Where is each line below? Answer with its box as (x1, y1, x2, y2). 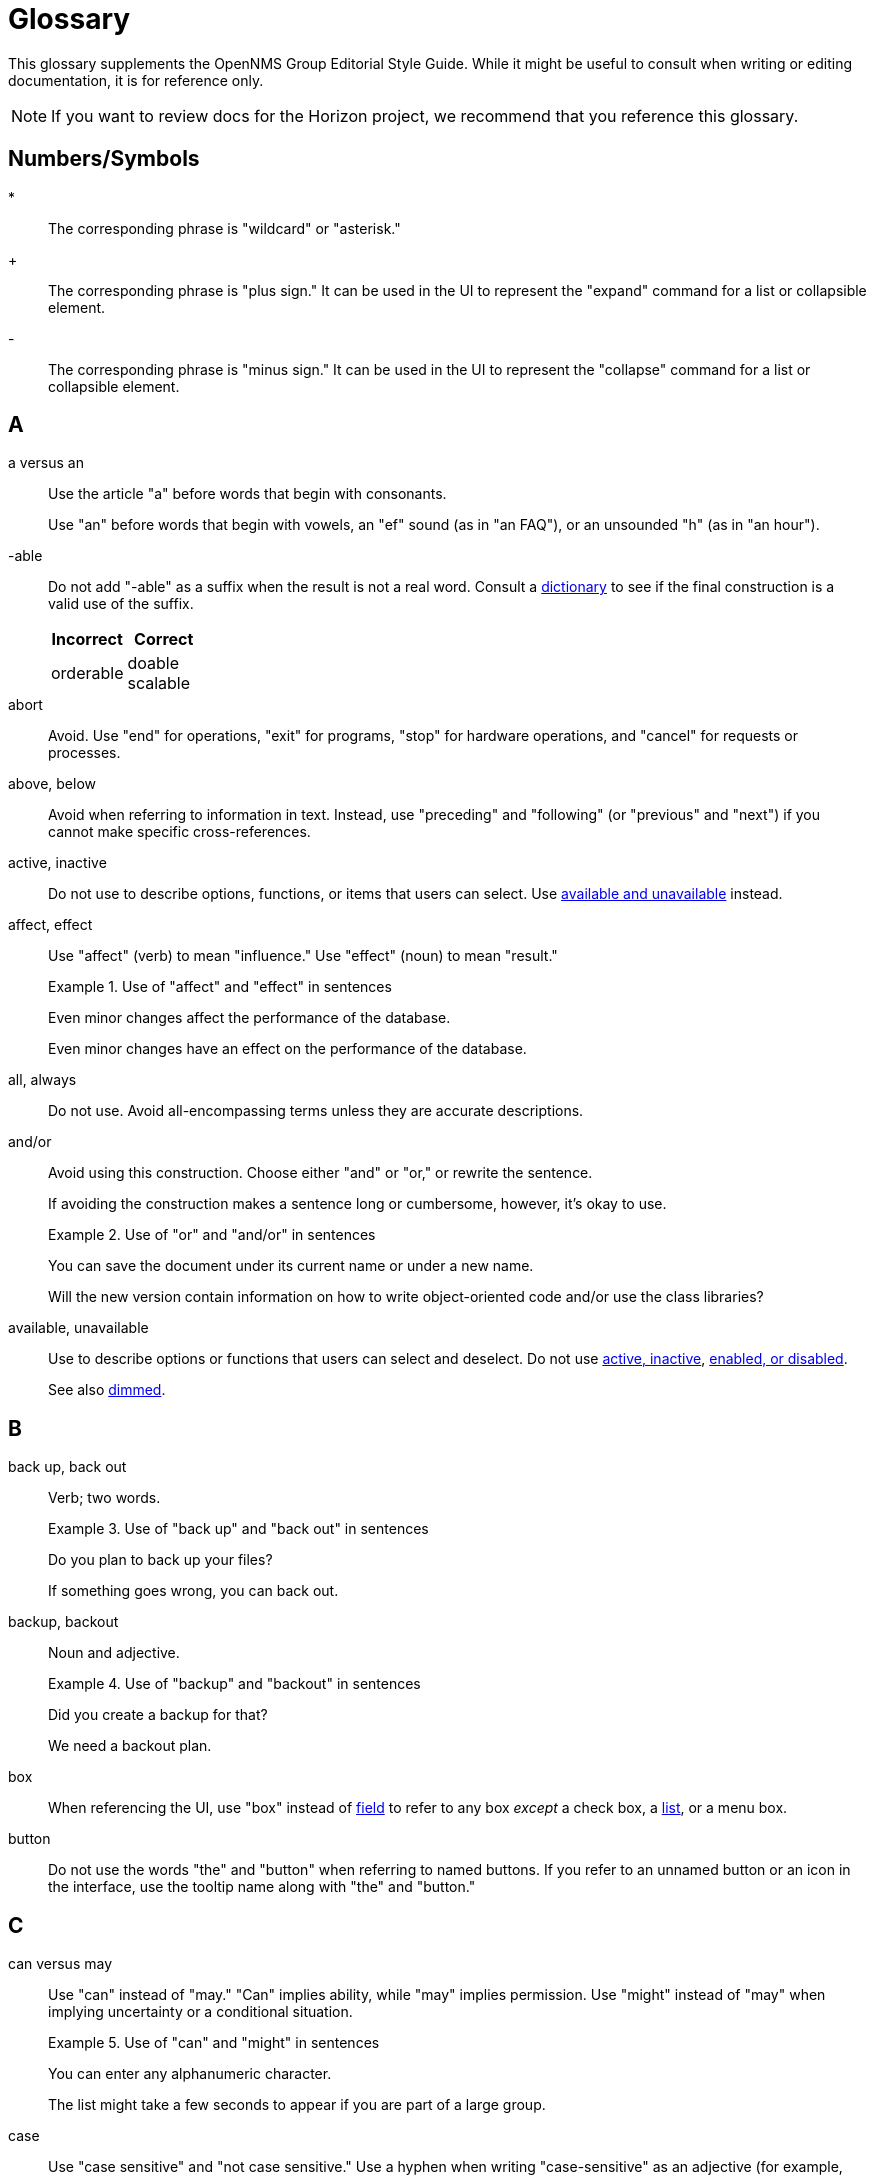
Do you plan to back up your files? (48, 1551, 273, 1569)
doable (127, 653, 180, 674)
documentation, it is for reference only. (8, 71, 264, 89)
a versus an (8, 454, 84, 472)
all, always (8, 1071, 77, 1089)
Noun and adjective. (48, 1644, 180, 1662)
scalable (127, 673, 191, 694)
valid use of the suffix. (48, 595, 194, 613)
